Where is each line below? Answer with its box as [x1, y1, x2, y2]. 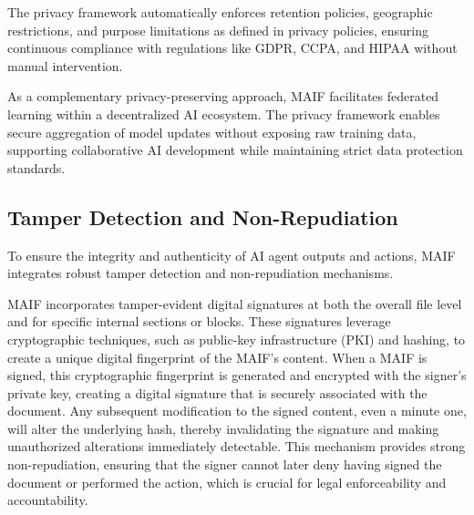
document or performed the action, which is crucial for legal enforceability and [7, 472, 447, 491]
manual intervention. [7, 56, 123, 75]
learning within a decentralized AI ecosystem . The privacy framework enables [7, 104, 440, 123]
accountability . [7, 490, 88, 510]
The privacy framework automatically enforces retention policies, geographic [7, 3, 433, 21]
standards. [7, 158, 66, 177]
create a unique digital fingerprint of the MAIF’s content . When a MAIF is [7, 347, 428, 366]
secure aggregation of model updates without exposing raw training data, [7, 122, 417, 141]
